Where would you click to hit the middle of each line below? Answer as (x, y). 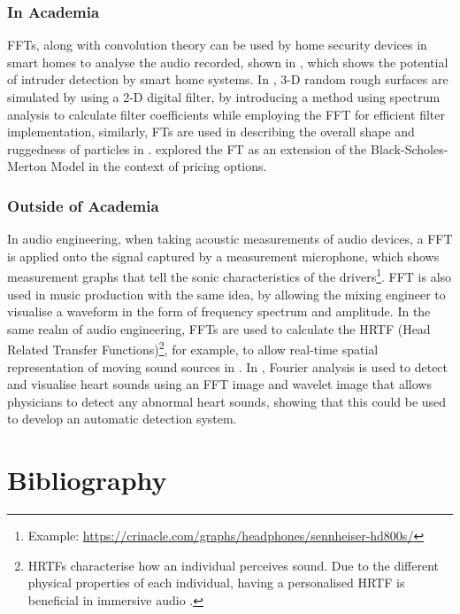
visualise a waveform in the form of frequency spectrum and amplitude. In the (219, 311)
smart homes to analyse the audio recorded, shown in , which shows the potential (228, 62)
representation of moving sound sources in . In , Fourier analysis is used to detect (228, 366)
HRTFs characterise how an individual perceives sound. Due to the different (234, 565)
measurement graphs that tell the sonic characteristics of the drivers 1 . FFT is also (230, 276)
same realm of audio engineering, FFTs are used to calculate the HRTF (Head (219, 328)
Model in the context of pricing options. (159, 166)
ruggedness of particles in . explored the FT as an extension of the (187, 148)
